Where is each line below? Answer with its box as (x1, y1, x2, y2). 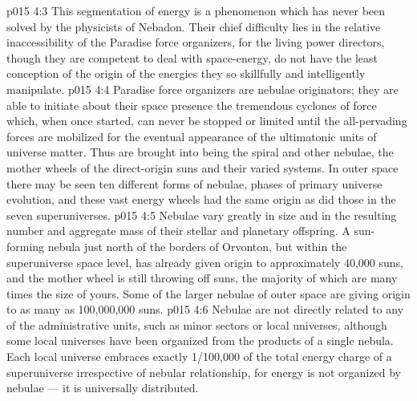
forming (6, 237, 45, 254)
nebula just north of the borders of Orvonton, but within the (47, 237, 347, 254)
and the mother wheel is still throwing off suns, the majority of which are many (6, 269, 398, 286)
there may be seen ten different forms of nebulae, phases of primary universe (6, 175, 383, 192)
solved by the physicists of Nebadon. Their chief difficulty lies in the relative (6, 18, 381, 34)
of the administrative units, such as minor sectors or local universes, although (6, 316, 387, 333)
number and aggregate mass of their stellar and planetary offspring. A (6, 222, 350, 239)
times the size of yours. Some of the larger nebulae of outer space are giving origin (6, 285, 411, 302)
